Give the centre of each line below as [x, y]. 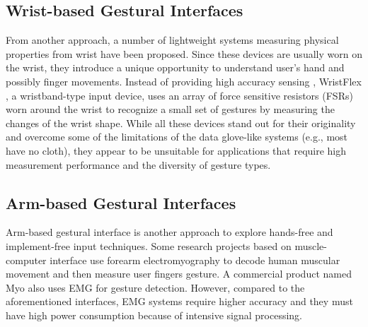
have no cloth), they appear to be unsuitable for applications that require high [176, 150]
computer [26, 260]
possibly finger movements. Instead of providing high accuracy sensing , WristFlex [184, 81]
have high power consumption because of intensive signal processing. [154, 315]
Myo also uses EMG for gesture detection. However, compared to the [155, 287]
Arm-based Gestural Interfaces [121, 202]
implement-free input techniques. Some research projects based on [149, 245]
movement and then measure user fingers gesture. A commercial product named [179, 274]
